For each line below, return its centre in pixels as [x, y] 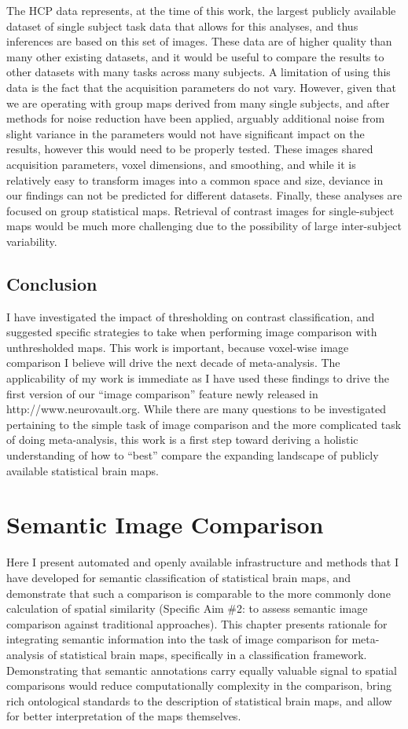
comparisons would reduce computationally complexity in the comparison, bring [199, 685]
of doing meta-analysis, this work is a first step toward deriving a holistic [182, 440]
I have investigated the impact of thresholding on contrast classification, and [191, 316]
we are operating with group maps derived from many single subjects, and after [198, 103]
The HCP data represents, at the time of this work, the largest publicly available [201, 10]
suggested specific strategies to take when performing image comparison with [192, 332]
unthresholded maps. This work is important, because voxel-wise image [178, 347]
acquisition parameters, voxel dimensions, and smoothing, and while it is [181, 164]
